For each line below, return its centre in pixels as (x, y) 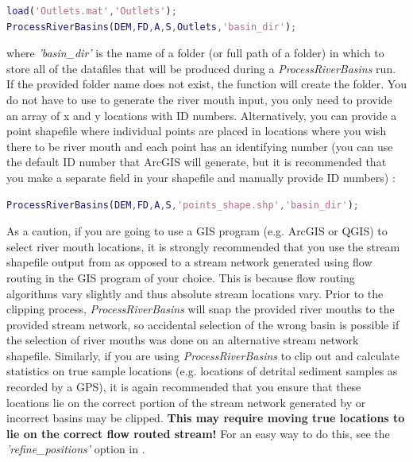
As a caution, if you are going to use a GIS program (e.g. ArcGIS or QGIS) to (197, 231)
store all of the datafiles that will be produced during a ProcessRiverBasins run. (201, 68)
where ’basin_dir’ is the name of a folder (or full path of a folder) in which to (195, 53)
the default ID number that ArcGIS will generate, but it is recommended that (197, 162)
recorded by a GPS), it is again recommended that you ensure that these (184, 387)
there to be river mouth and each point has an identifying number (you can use (200, 146)
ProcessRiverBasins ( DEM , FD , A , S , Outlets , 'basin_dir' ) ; (152, 27)
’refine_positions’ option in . (76, 449)
